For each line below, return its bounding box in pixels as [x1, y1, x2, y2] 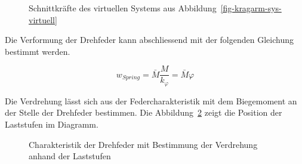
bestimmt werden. [5, 45, 70, 57]
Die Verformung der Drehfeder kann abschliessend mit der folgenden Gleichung [5, 33, 294, 46]
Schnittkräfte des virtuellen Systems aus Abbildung [29, 2, 217, 14]
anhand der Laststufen [29, 150, 111, 162]
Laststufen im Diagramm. [5, 118, 98, 131]
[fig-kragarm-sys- [220, 2, 282, 14]
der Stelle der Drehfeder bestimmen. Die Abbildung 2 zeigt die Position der [5, 106, 282, 119]
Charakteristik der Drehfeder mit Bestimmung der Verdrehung [29, 138, 258, 150]
